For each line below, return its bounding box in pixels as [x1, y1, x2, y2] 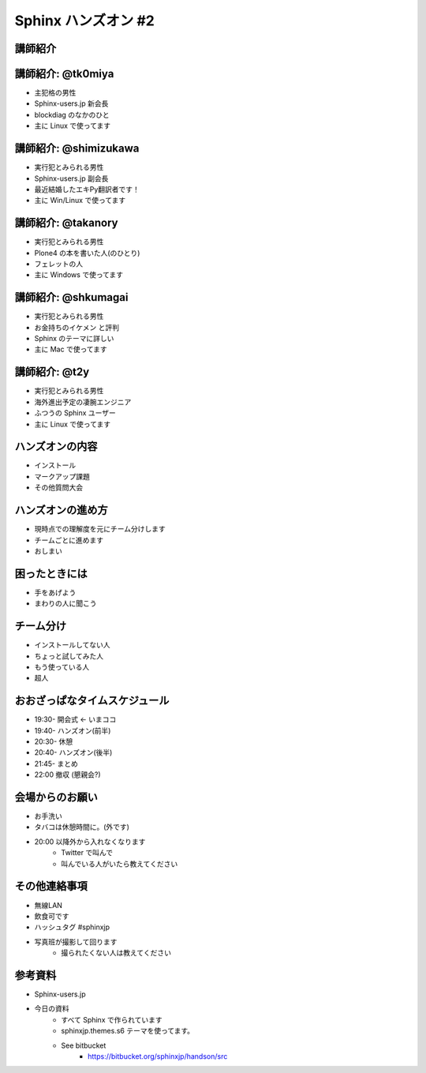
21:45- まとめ [34, 759, 78, 768]
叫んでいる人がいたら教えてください [61, 859, 178, 869]
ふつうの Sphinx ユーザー [34, 408, 116, 418]
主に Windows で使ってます [34, 270, 124, 280]
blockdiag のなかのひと [34, 110, 110, 119]
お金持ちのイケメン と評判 [34, 322, 120, 332]
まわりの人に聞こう [34, 598, 97, 608]
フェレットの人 [34, 259, 83, 268]
